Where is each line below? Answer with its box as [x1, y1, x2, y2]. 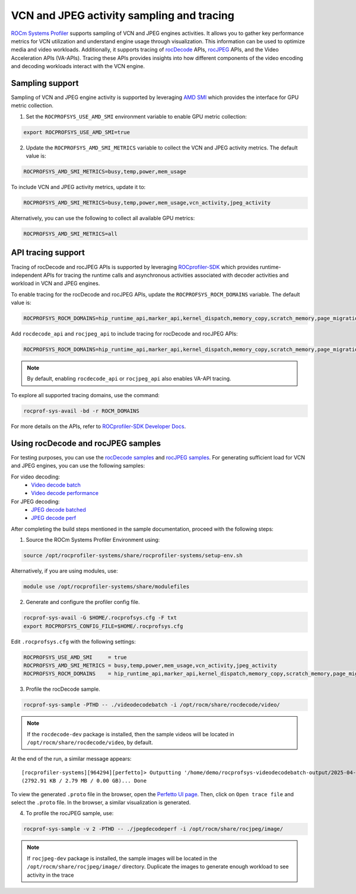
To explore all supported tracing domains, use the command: [11, 391, 160, 398]
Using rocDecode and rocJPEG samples [11, 438, 161, 448]
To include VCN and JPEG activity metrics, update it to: [11, 184, 146, 191]
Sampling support [11, 78, 79, 88]
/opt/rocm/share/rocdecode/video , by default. [27, 739, 154, 746]
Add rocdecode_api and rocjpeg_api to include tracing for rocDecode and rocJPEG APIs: [11, 330, 238, 337]
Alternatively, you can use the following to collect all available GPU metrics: [11, 215, 195, 222]
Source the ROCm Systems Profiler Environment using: [26, 537, 160, 544]
